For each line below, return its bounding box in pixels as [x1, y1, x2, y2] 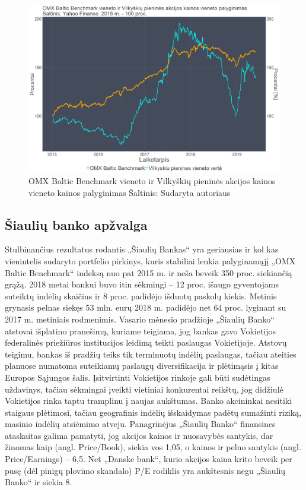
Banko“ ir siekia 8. [5, 476, 72, 488]
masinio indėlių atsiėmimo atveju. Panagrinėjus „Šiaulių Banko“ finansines [5, 418, 276, 430]
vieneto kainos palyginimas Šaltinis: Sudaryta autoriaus [28, 186, 231, 198]
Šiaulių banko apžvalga [5, 215, 148, 233]
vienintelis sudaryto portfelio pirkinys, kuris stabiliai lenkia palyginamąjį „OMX [5, 254, 296, 267]
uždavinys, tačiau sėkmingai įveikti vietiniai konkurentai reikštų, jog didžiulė [5, 382, 283, 395]
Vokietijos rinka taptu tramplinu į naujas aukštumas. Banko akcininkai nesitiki [5, 394, 292, 407]
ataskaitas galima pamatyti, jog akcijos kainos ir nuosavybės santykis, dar [5, 429, 273, 441]
